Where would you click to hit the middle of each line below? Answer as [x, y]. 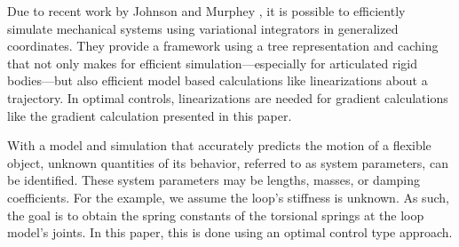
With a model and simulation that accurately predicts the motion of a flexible [219, 145]
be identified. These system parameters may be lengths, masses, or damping [214, 180]
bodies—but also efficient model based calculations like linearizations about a [218, 80]
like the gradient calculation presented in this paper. [150, 115]
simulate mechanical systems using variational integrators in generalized [203, 28]
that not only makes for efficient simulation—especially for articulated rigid [213, 63]
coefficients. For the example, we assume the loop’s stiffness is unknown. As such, [228, 197]
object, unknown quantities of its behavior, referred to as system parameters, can [228, 162]
